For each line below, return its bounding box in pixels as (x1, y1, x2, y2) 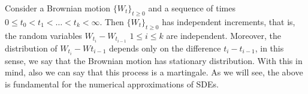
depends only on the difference (109, 41, 221, 54)
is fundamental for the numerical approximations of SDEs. (5, 77, 219, 90)
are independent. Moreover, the (166, 29, 282, 41)
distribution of (5, 41, 58, 54)
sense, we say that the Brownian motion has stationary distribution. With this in (5, 54, 303, 66)
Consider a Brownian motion (5, 2, 111, 14)
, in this (255, 41, 284, 54)
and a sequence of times (148, 2, 235, 14)
